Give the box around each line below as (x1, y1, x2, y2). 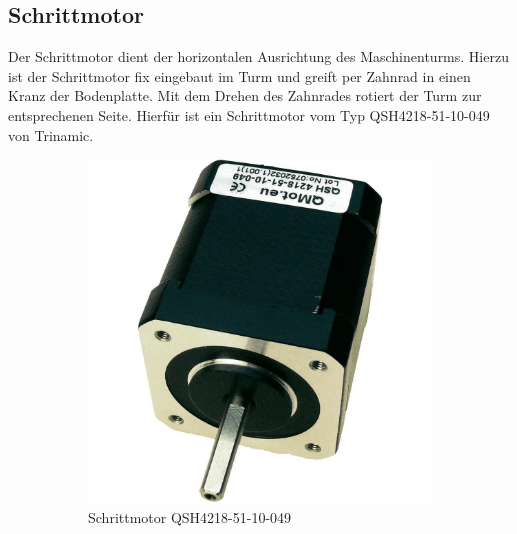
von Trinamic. (8, 124, 94, 145)
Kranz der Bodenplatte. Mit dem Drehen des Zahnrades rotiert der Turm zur (8, 85, 482, 106)
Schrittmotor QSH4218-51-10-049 (88, 506, 292, 527)
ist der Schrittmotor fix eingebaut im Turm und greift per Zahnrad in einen (8, 65, 471, 86)
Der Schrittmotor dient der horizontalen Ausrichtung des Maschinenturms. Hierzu (8, 46, 509, 67)
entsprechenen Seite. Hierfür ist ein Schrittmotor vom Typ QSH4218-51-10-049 (8, 104, 490, 125)
